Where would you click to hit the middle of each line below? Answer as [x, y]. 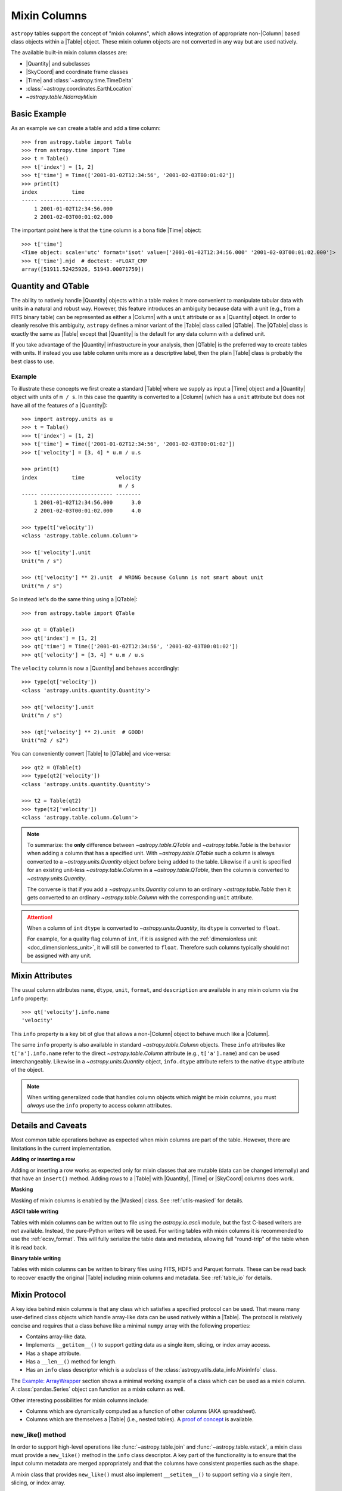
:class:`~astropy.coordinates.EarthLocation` [80, 88]
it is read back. [29, 1247]
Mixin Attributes [42, 976]
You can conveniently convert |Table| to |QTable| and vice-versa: [91, 754]
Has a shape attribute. [53, 1353]
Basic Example [39, 114]
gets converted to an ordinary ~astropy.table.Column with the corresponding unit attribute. [140, 898]
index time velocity [81, 477]
